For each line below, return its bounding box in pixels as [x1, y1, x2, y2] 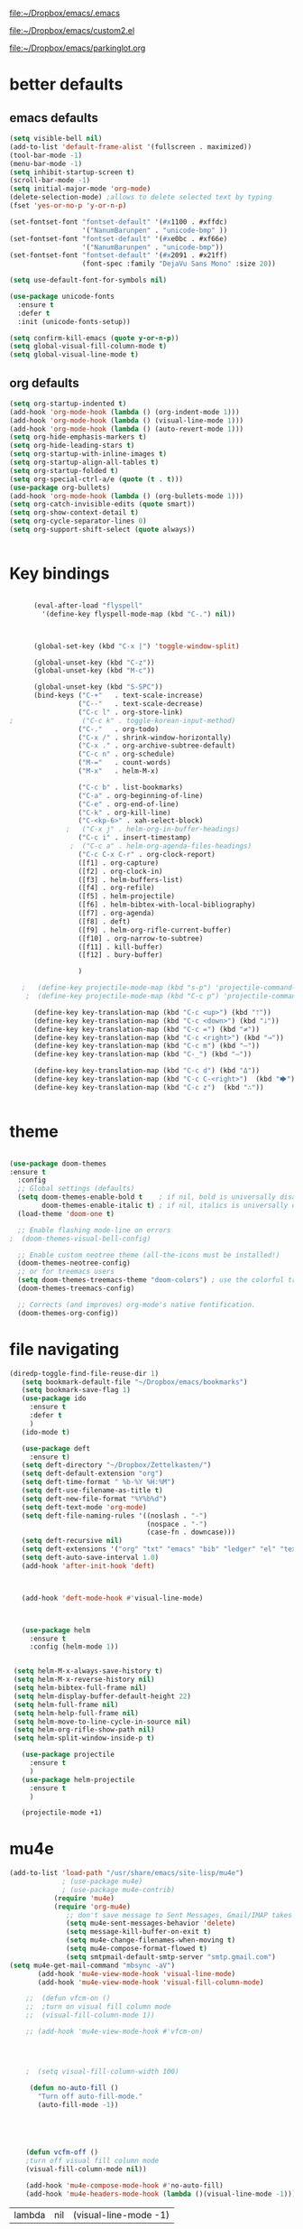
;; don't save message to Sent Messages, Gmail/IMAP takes [66, 1910, 293, 1919]
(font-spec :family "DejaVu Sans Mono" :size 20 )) [81, 259, 277, 269]
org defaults [9, 375, 79, 391]
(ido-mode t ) [21, 1427, 70, 1436]
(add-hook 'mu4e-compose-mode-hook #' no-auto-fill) [25, 2181, 224, 2190]
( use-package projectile [21, 1751, 115, 1760]
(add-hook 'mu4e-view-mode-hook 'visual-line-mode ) [37, 1969, 236, 1978]
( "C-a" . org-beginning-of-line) [78, 791, 204, 800]
